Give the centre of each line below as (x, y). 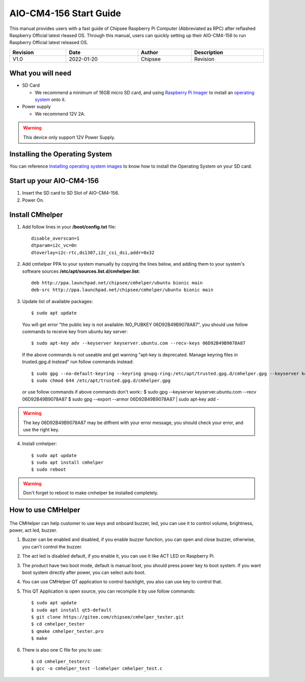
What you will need (40, 73)
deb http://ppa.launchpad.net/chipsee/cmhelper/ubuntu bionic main (117, 283)
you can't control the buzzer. (52, 546)
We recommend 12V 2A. (60, 114)
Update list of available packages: (58, 301)
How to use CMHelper (45, 510)
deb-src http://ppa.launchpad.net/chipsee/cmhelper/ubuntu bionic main (122, 290)
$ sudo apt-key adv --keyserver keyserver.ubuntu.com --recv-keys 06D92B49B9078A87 (139, 343)
